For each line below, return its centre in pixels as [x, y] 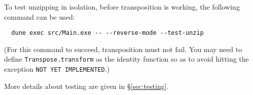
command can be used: [40, 16]
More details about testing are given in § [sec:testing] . [86, 86]
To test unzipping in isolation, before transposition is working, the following [122, 7]
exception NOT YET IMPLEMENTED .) [57, 69]
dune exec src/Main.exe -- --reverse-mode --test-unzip [107, 33]
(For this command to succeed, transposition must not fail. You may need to [123, 49]
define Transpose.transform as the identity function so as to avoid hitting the [126, 59]
